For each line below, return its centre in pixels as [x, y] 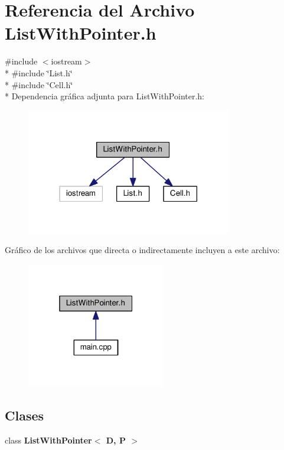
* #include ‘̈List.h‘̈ [39, 72]
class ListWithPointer [48, 440]
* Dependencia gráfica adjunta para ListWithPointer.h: [105, 96]
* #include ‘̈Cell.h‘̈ [39, 84]
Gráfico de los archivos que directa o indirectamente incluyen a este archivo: [142, 249]
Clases [25, 415]
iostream [66, 61]
